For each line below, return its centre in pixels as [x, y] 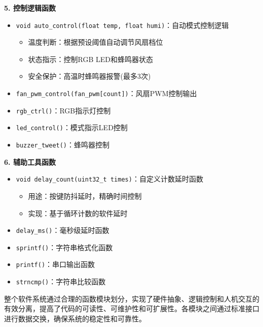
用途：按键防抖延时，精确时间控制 [85, 196]
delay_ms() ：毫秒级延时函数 [63, 230]
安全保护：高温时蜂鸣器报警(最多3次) [89, 76]
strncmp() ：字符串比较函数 [61, 281]
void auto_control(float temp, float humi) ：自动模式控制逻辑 [122, 25]
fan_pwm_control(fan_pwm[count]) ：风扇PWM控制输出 [106, 93]
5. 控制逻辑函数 [30, 8]
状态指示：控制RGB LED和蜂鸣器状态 [91, 59]
